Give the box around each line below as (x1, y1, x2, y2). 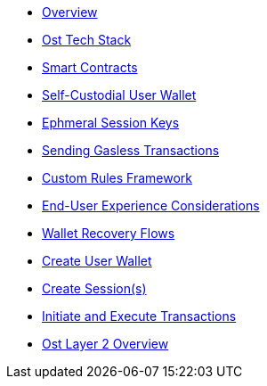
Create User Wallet (42, 253, 152, 268)
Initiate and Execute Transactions (42, 308, 237, 324)
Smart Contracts (42, 60, 138, 75)
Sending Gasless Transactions (42, 143, 220, 158)
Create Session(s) (42, 281, 147, 296)
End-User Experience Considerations (42, 198, 260, 213)
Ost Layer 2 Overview (42, 336, 169, 351)
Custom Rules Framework (42, 170, 193, 185)
